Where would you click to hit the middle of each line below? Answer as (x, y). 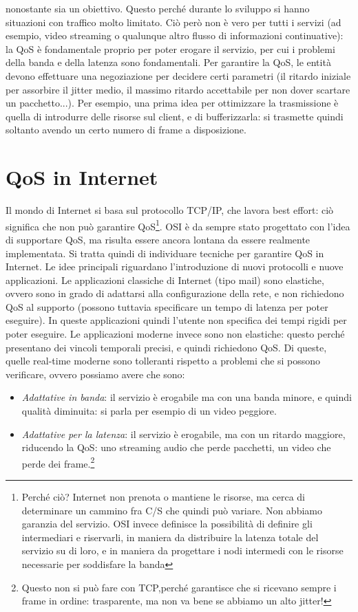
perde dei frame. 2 (58, 462)
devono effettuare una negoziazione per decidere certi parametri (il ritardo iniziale (178, 75)
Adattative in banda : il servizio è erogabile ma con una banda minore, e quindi (187, 397)
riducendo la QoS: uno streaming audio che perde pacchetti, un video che (176, 447)
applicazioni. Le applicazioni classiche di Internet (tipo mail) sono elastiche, (165, 280)
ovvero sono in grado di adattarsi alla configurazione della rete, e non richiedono (175, 293)
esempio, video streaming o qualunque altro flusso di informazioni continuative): (175, 35)
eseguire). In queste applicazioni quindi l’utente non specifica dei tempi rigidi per (176, 320)
